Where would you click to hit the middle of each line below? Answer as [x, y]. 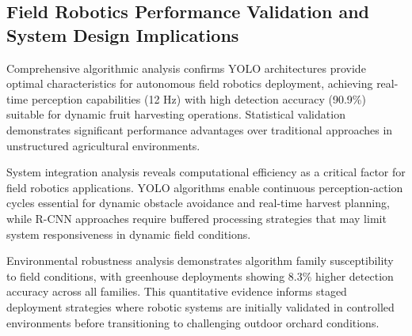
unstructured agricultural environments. [103, 145]
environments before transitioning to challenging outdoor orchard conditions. [193, 322]
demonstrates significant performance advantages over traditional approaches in [200, 129]
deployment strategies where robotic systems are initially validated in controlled [200, 306]
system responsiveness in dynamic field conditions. [129, 234]
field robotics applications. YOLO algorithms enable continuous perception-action [205, 187]
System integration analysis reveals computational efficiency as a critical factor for [206, 172]
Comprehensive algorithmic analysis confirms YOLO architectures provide [186, 68]
